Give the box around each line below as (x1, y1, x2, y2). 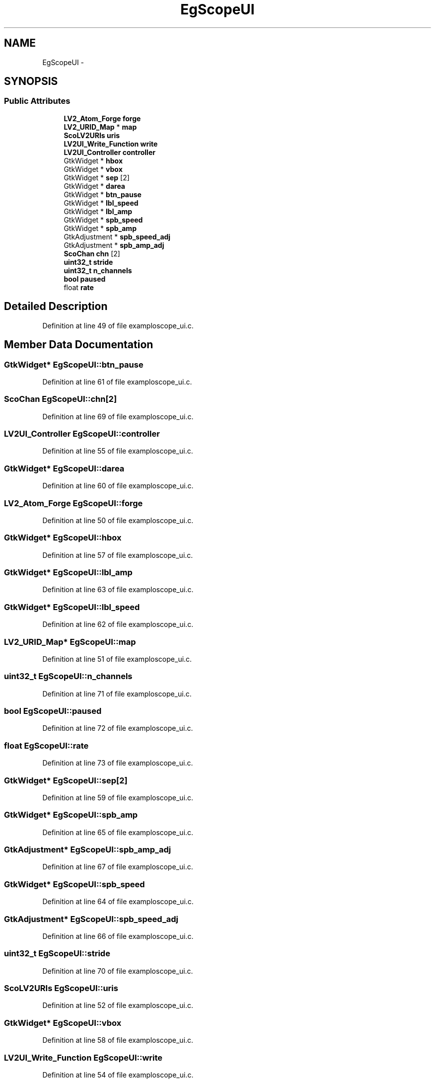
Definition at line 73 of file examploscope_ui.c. (42, 759, 193, 768)
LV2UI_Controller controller (64, 148, 155, 156)
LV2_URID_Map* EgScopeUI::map (4, 636, 136, 647)
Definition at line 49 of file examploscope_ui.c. (42, 321, 194, 330)
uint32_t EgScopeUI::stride (4, 948, 110, 959)
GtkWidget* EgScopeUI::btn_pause (4, 359, 144, 370)
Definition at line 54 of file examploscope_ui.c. (42, 1070, 194, 1079)
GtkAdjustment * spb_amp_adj (64, 240, 164, 249)
